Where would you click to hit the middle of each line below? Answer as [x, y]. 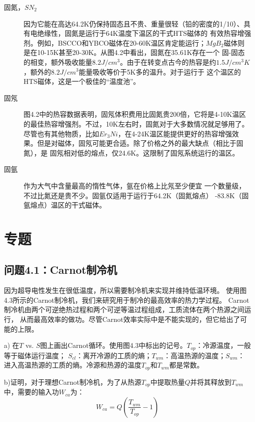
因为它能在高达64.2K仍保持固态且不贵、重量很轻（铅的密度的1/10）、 [134, 23]
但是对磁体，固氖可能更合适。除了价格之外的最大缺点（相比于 [137, 143]
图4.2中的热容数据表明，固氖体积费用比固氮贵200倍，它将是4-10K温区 [135, 114]
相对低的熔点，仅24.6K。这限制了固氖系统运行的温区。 [151, 152]
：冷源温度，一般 [223, 345]
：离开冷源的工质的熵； [114, 355]
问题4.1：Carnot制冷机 [61, 270]
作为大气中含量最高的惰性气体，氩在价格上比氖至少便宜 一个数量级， [135, 185]
